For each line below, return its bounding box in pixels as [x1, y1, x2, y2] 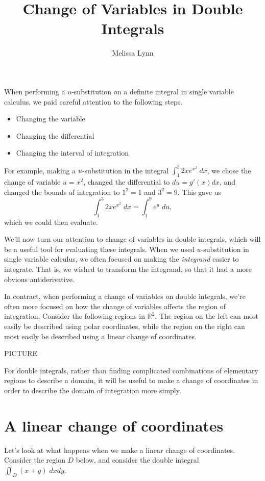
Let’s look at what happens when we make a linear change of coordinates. [4, 444, 235, 455]
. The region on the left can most [155, 311, 259, 321]
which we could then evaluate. [4, 216, 98, 227]
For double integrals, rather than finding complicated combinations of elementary [4, 365, 258, 375]
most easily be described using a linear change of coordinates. [4, 331, 197, 341]
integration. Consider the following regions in [4, 311, 146, 321]
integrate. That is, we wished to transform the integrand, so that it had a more [4, 264, 252, 274]
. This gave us [177, 186, 222, 197]
